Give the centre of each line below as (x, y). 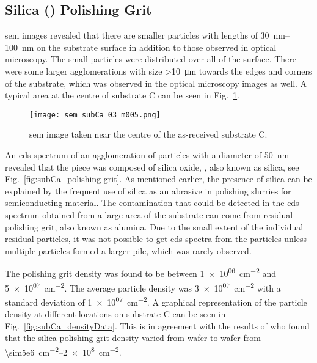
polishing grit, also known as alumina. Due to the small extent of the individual (154, 226)
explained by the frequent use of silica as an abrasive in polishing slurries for (148, 190)
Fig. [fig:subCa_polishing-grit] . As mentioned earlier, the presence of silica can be (158, 179)
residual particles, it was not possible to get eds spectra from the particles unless (156, 239)
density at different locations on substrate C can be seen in (115, 314)
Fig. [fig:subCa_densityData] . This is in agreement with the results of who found (157, 325)
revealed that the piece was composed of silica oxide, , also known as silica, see (152, 167)
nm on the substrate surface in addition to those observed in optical (149, 47)
